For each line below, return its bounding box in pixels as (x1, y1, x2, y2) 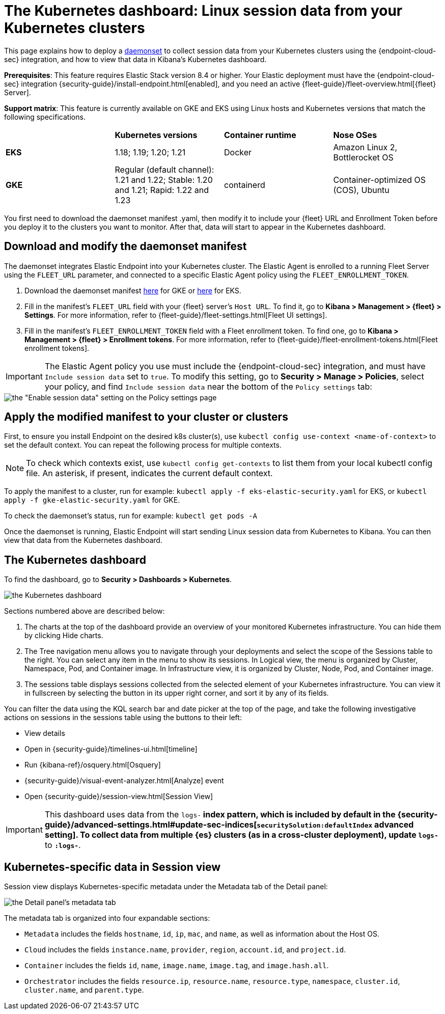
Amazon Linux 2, (333, 142, 398, 152)
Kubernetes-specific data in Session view (4, 860, 221, 873)
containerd (224, 179, 265, 190)
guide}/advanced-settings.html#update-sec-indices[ (44, 819, 257, 830)
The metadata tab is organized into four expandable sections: (4, 914, 210, 923)
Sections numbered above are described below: (4, 607, 165, 616)
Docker (224, 147, 252, 157)
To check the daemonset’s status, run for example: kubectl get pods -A (4, 511, 257, 520)
